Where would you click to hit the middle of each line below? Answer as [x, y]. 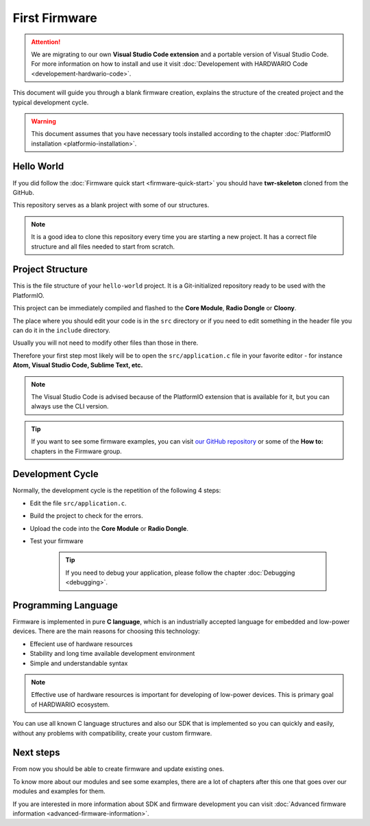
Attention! [46, 42]
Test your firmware [57, 541]
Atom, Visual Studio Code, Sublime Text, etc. [78, 365]
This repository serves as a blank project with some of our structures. [111, 205]
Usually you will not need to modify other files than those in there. [106, 343]
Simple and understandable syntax [79, 663]
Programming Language [65, 605]
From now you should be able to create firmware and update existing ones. [119, 769]
